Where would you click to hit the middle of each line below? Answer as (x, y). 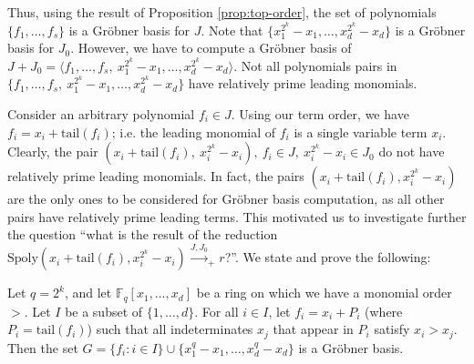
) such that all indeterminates (170, 329)
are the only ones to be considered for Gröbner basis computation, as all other (226, 199)
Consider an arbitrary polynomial (101, 113)
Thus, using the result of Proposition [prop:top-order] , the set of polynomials (222, 12)
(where (384, 311)
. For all (216, 311)
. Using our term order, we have (320, 113)
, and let (88, 293)
